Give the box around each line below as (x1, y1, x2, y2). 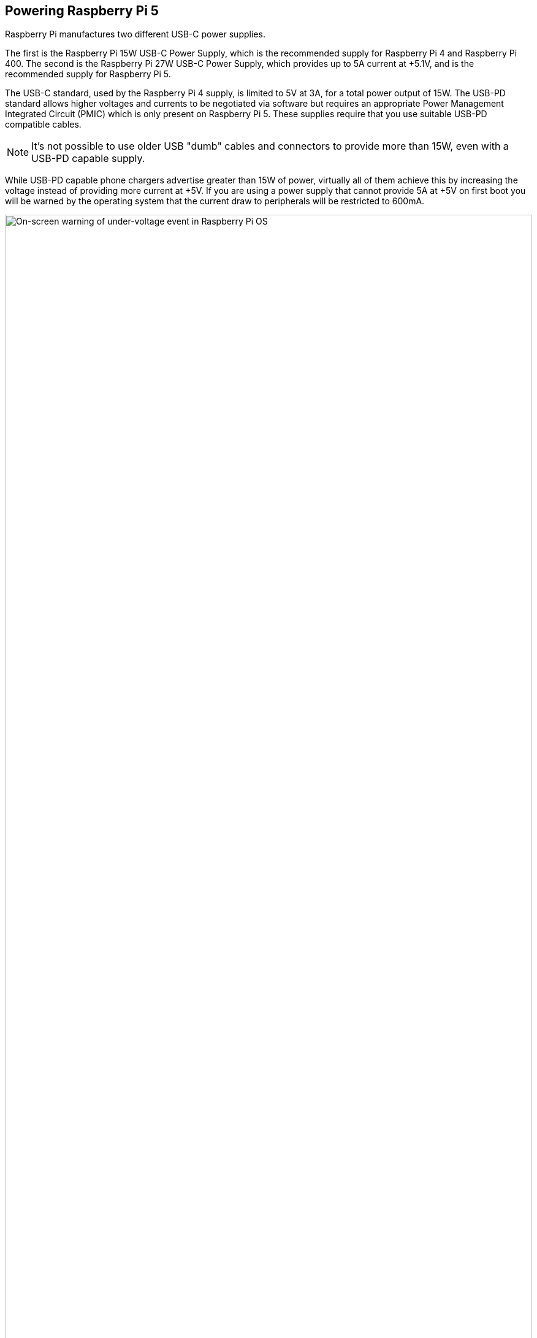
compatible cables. (5, 119, 82, 130)
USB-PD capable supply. (31, 152, 145, 165)
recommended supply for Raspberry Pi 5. (5, 69, 171, 80)
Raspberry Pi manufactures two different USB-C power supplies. (5, 29, 265, 40)
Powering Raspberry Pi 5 (5, 3, 159, 18)
